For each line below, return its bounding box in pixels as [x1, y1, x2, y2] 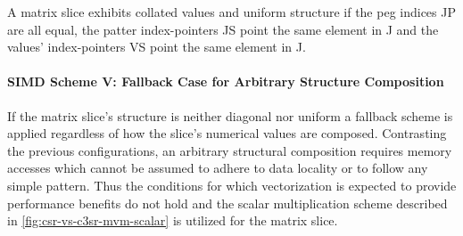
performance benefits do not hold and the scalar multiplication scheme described [7, 193, 448, 212]
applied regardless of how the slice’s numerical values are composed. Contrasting [7, 124, 447, 142]
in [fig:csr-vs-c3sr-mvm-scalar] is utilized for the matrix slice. [7, 211, 338, 230]
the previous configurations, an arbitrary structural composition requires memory [7, 141, 452, 159]
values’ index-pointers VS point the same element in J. [7, 37, 306, 56]
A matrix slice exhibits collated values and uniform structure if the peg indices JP [7, 3, 456, 20]
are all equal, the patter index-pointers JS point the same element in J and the [7, 20, 439, 38]
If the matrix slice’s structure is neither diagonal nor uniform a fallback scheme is [7, 106, 453, 125]
